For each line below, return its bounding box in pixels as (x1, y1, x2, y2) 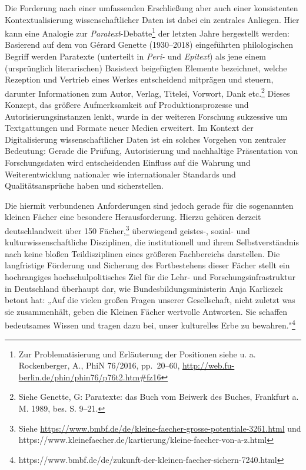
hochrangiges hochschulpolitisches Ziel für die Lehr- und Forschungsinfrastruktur (5, 271, 295, 283)
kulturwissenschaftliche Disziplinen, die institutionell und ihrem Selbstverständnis (5, 236, 299, 248)
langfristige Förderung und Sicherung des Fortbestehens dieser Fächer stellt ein (5, 259, 290, 271)
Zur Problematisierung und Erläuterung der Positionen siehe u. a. (18, 347, 256, 360)
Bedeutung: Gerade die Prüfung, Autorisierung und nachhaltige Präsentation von (5, 144, 298, 157)
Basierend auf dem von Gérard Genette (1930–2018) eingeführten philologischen (5, 38, 293, 51)
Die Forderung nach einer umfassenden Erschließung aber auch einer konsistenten (5, 2, 298, 14)
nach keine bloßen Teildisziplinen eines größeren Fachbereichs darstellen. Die (5, 247, 280, 259)
